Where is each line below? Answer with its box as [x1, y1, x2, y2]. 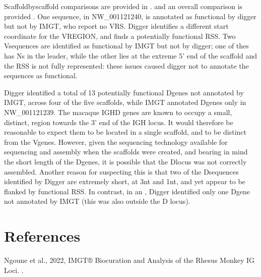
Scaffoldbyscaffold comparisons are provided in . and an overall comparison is [4, 1, 243, 11]
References [4, 226, 81, 246]
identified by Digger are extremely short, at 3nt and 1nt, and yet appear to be [4, 176, 245, 187]
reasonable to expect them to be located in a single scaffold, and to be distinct [4, 127, 246, 137]
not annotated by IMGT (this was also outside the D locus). [4, 196, 190, 206]
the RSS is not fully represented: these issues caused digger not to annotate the [4, 60, 249, 71]
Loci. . [4, 264, 24, 275]
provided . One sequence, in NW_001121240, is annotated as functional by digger [4, 11, 256, 21]
